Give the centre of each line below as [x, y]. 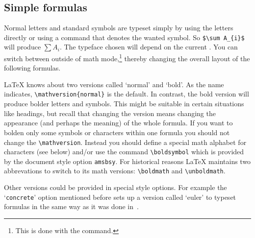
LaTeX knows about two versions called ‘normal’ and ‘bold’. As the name [114, 84]
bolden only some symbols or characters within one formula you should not [117, 132]
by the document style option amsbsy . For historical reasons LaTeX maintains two [127, 161]
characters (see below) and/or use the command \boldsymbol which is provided [124, 152]
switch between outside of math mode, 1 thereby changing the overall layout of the [127, 58]
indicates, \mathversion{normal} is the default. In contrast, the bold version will [127, 94]
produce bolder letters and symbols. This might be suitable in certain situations [124, 104]
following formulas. [32, 68]
